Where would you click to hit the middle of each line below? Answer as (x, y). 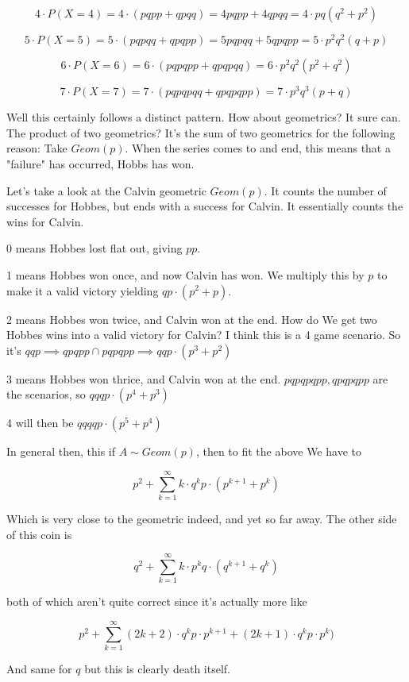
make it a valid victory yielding (83, 290)
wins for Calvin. (45, 221)
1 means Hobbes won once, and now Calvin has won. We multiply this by (185, 274)
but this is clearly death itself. (157, 669)
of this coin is (39, 534)
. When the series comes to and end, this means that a (258, 148)
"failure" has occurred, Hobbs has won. (100, 163)
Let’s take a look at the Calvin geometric (106, 190)
